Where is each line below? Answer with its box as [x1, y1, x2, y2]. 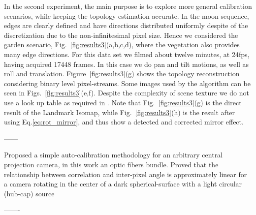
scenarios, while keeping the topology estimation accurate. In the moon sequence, [4, 10, 249, 21]
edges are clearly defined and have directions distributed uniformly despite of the [4, 20, 248, 31]
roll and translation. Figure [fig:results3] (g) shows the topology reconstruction [4, 68, 240, 79]
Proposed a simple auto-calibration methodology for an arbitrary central [4, 150, 223, 160]
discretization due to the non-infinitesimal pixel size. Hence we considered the [4, 30, 238, 40]
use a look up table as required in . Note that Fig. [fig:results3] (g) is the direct [4, 97, 242, 107]
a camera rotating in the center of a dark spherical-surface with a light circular [4, 179, 242, 189]
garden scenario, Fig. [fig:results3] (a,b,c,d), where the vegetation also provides [4, 39, 240, 50]
